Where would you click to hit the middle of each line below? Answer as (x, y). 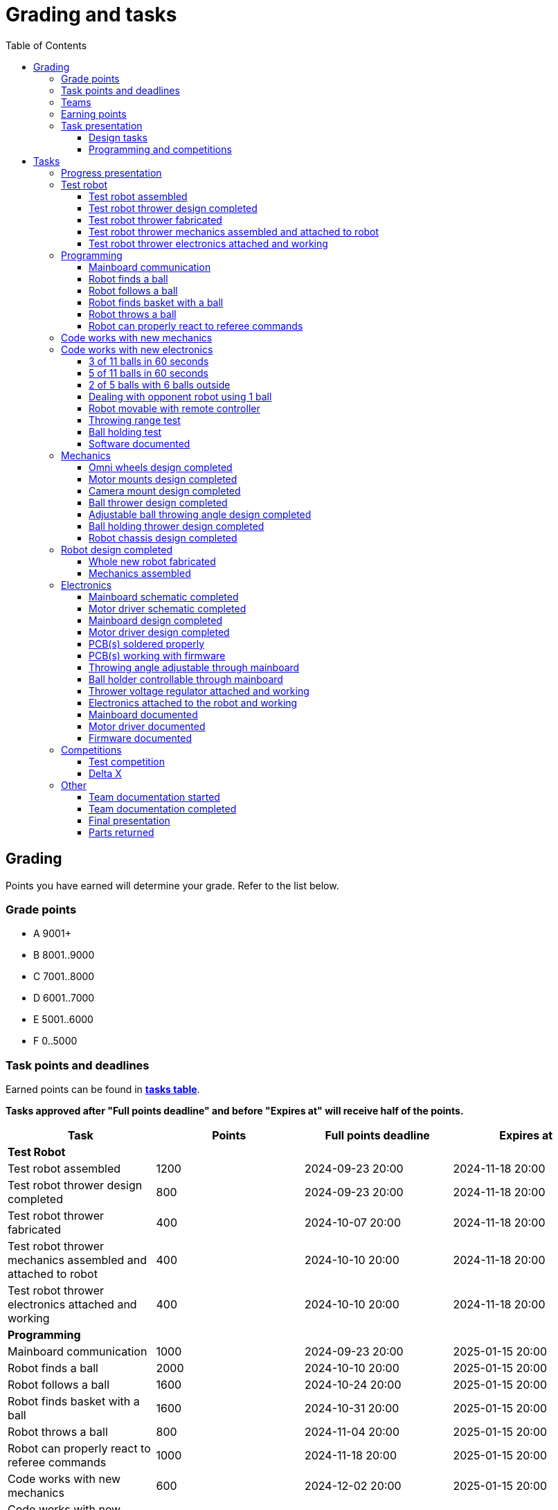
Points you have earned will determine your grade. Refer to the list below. (172, 885)
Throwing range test (135, 420)
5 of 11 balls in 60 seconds (148, 373)
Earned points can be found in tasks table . (103, 1090)
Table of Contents (46, 45)
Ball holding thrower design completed (177, 526)
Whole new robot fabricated (152, 561)
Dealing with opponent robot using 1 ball (180, 396)
